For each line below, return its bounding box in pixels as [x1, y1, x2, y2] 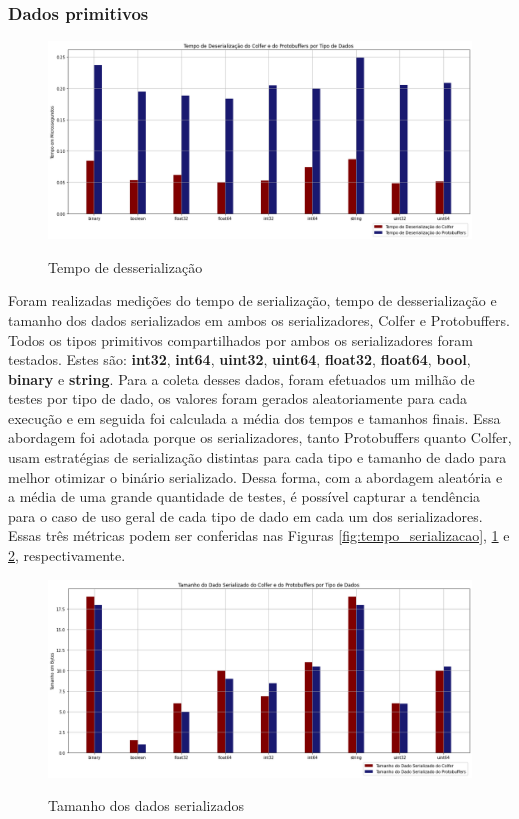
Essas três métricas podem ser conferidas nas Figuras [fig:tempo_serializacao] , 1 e [8, 525, 510, 546]
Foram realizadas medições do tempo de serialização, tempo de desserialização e [8, 290, 497, 311]
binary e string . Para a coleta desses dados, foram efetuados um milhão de [8, 368, 475, 389]
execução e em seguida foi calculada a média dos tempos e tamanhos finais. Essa [8, 407, 501, 428]
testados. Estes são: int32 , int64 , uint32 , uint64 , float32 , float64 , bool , [8, 349, 471, 370]
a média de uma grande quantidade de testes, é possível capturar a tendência [8, 486, 481, 507]
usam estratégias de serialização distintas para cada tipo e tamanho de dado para [8, 447, 507, 468]
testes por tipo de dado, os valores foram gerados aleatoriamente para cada [8, 388, 468, 409]
